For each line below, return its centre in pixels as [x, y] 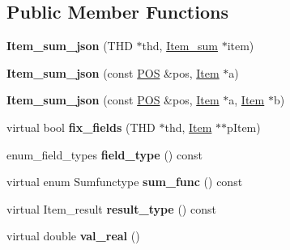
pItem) [244, 127]
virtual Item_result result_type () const [111, 208]
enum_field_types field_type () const [104, 154]
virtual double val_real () [73, 236]
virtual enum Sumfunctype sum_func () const [125, 182]
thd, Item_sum [180, 46]
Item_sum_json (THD [70, 46]
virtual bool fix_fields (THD [81, 127]
